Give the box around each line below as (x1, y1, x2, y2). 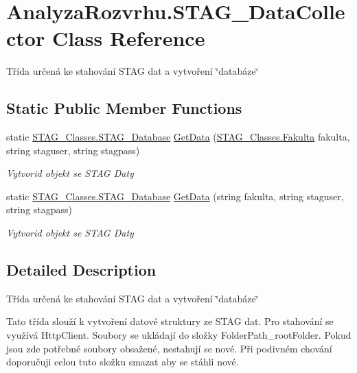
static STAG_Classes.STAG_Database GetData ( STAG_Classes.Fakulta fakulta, (6, 130, 350, 144)
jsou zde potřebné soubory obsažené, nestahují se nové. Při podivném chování (6, 341, 332, 355)
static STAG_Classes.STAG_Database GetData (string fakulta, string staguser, (6, 189, 344, 203)
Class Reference (51, 24, 205, 52)
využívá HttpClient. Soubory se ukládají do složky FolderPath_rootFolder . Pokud (6, 328, 352, 342)
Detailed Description (6, 259, 157, 280)
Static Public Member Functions (6, 97, 242, 119)
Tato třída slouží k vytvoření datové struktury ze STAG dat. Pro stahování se (6, 314, 334, 328)
